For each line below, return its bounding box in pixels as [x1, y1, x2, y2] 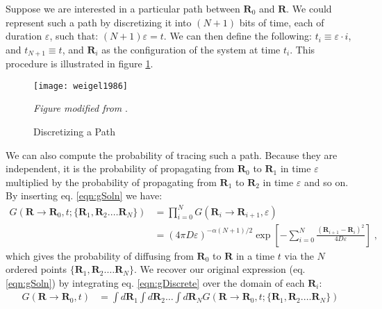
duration [6, 28, 42, 43]
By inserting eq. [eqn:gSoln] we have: [6, 188, 163, 203]
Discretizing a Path [33, 124, 115, 139]
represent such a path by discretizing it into [6, 15, 192, 29]
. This [290, 42, 315, 56]
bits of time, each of [239, 15, 324, 29]
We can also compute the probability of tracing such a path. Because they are [6, 147, 338, 162]
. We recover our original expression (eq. [133, 262, 306, 276]
